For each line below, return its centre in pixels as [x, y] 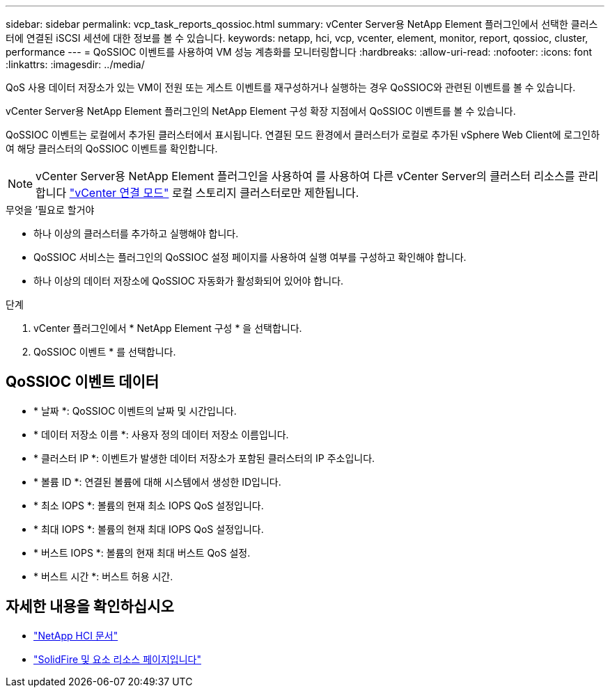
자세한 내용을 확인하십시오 [90, 607]
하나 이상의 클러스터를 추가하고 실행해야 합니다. [136, 233]
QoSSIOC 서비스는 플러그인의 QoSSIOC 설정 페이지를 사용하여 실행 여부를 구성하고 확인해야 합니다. [250, 257]
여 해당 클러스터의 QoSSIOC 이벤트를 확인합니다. [112, 149]
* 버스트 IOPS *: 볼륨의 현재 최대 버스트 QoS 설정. [142, 552]
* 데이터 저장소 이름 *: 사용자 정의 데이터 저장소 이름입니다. [161, 434]
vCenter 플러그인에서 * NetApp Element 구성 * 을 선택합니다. [168, 328]
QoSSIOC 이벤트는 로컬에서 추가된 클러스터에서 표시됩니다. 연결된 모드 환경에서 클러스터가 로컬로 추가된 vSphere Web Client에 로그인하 [303, 135]
